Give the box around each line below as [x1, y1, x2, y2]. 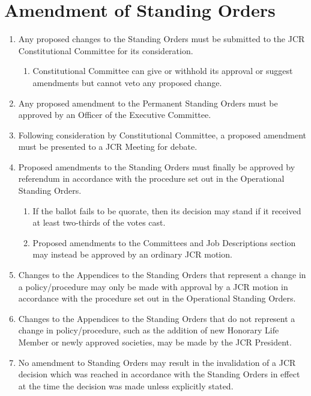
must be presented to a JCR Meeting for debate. [18, 140, 198, 153]
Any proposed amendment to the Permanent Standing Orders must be [18, 96, 278, 109]
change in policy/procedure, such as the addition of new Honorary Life [18, 324, 279, 336]
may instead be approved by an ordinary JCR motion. [32, 248, 232, 261]
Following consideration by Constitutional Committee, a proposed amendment [18, 128, 307, 141]
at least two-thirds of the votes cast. [32, 216, 166, 229]
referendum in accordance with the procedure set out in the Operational [18, 172, 285, 185]
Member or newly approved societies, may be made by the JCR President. [18, 336, 292, 348]
